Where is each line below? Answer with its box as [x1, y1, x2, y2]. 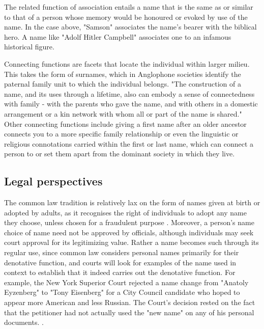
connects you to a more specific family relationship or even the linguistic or [4, 128, 239, 139]
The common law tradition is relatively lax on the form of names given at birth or [4, 197, 260, 208]
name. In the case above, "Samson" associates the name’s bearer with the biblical [4, 21, 257, 32]
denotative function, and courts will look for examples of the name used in [4, 257, 237, 267]
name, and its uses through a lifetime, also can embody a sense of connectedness [4, 88, 255, 99]
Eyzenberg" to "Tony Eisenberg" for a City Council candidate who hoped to [4, 287, 240, 297]
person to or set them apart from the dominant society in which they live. [4, 148, 235, 159]
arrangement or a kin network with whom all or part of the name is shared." [4, 108, 242, 119]
